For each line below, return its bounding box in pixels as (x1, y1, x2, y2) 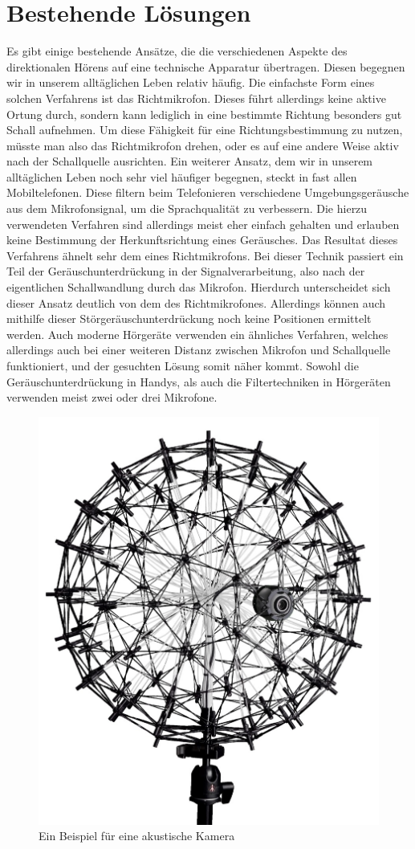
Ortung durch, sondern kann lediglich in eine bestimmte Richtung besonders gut (6, 105, 402, 122)
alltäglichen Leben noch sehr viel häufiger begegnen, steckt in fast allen (6, 168, 357, 185)
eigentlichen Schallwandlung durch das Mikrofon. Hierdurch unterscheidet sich (6, 279, 391, 296)
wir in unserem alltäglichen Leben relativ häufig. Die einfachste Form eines (6, 74, 375, 91)
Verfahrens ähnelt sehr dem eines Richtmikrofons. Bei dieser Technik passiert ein (6, 247, 404, 263)
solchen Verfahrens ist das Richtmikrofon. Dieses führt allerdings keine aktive (6, 89, 386, 106)
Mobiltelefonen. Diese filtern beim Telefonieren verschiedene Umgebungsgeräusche (6, 184, 409, 201)
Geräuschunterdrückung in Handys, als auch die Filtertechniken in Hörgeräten (6, 373, 391, 390)
